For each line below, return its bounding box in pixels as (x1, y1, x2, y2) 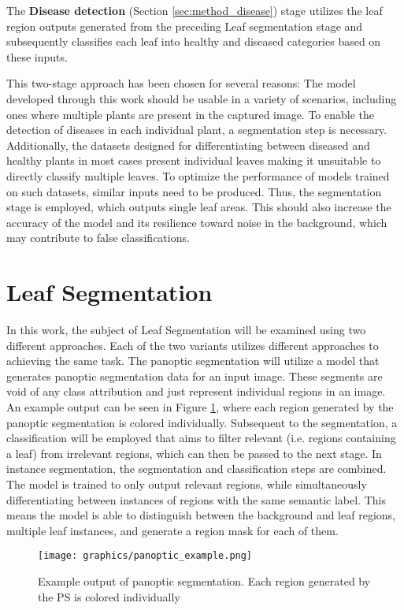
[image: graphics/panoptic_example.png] (38, 550, 253, 562)
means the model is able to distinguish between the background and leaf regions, (6, 507, 395, 523)
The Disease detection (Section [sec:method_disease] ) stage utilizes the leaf (6, 2, 383, 18)
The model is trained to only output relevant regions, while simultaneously (6, 475, 367, 492)
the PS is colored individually (38, 588, 180, 604)
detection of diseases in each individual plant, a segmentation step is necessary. (6, 121, 387, 138)
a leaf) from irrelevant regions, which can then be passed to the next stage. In (6, 444, 382, 461)
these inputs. (6, 48, 68, 65)
